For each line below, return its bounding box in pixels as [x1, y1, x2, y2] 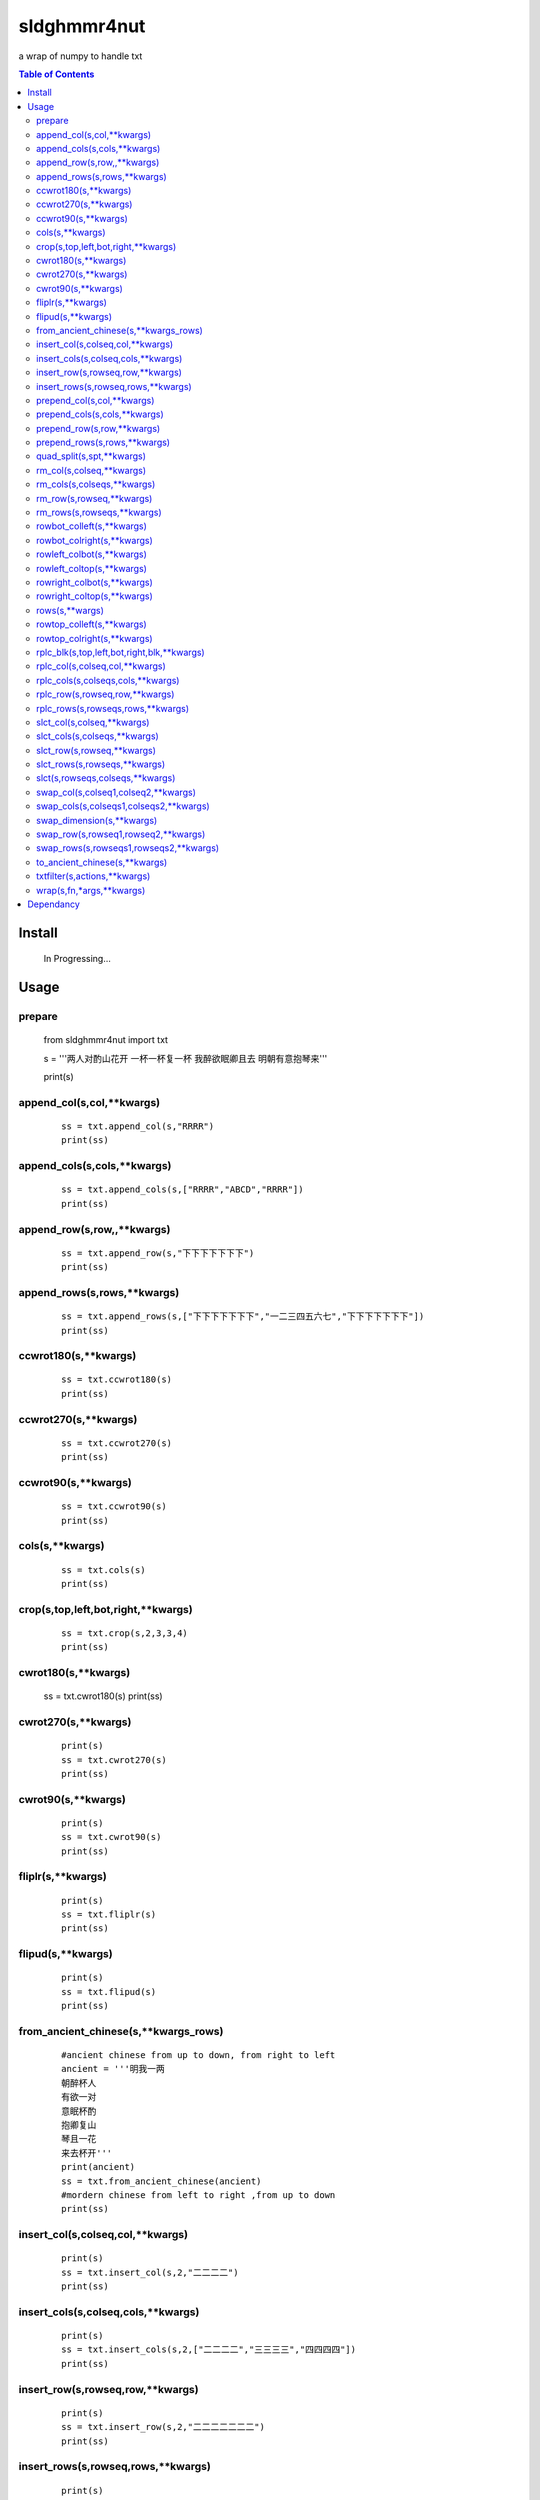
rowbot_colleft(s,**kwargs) [36, 520, 147, 532]
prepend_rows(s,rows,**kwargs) [36, 436, 170, 449]
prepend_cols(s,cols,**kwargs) [36, 408, 164, 420]
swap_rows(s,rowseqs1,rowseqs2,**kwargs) [36, 842, 220, 854]
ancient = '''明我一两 [61, 2063, 165, 2075]
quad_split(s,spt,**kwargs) [36, 450, 147, 462]
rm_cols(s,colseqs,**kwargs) [36, 478, 156, 490]
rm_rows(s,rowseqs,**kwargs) [36, 506, 162, 519]
